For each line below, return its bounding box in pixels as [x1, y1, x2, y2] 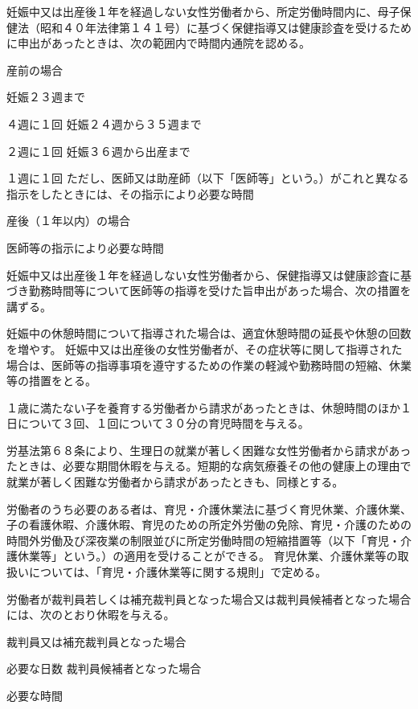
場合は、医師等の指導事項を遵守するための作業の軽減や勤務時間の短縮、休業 [6, 356, 412, 373]
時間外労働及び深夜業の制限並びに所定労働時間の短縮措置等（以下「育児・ [6, 531, 400, 548]
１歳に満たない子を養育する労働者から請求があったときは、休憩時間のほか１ [6, 399, 412, 416]
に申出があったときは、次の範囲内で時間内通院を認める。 [6, 35, 310, 51]
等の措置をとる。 [6, 372, 96, 389]
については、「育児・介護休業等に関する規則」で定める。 [28, 564, 327, 580]
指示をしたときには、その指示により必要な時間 [6, 185, 254, 202]
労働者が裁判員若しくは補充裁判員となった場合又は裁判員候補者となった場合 [6, 590, 412, 607]
